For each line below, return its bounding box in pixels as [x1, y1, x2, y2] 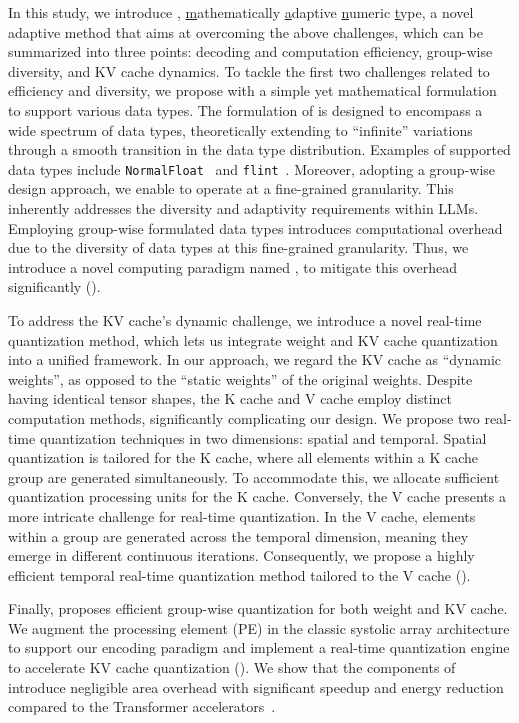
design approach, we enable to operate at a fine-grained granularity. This [8, 178, 454, 199]
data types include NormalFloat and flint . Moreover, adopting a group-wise [8, 158, 496, 179]
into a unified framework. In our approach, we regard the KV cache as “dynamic [8, 349, 502, 370]
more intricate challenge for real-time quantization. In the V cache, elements [8, 505, 476, 526]
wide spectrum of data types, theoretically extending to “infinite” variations [8, 119, 473, 140]
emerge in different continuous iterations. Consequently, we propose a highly [8, 545, 475, 566]
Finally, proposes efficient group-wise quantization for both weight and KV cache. [8, 598, 508, 619]
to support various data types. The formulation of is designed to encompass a [8, 99, 483, 120]
